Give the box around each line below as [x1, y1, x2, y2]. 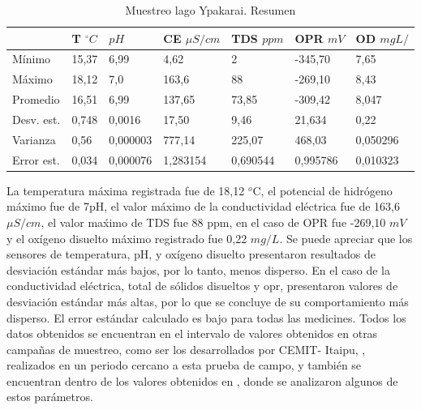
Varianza [12, 130, 56, 147]
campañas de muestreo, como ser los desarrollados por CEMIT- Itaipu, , [6, 340, 366, 357]
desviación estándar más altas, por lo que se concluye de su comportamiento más [6, 293, 409, 310]
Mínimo [12, 50, 51, 67]
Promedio [12, 91, 60, 108]
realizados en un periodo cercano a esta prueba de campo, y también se [6, 357, 362, 374]
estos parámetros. [6, 388, 93, 405]
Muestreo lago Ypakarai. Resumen [125, 2, 296, 18]
